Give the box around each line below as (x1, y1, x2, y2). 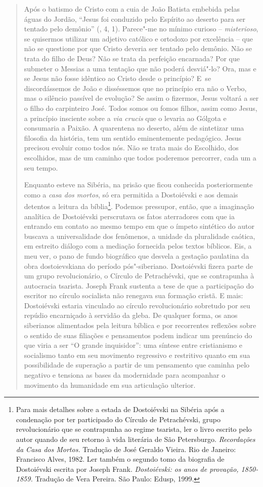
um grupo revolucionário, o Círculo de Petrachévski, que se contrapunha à (24, 270, 254, 281)
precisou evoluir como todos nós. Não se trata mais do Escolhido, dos (24, 142, 239, 153)
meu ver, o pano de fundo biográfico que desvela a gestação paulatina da (24, 250, 249, 261)
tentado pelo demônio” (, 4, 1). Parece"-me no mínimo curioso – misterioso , (24, 23, 258, 34)
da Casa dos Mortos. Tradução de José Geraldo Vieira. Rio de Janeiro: (16, 443, 236, 454)
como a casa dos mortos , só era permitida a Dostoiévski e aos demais (24, 189, 238, 199)
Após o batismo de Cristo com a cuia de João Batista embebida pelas (24, 4, 240, 14)
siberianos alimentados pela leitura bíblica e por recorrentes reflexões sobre (24, 320, 256, 331)
